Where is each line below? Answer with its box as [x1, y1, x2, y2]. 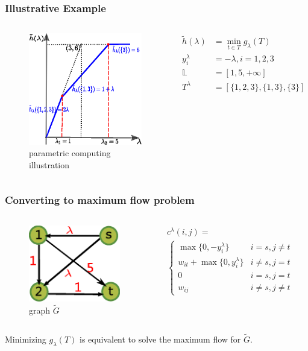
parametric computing [29, 147, 111, 159]
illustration [29, 158, 70, 171]
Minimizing [5, 332, 46, 345]
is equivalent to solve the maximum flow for [80, 332, 241, 345]
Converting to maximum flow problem [5, 192, 195, 207]
